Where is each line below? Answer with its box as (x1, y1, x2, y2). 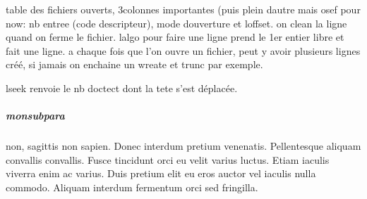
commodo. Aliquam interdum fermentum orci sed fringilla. (6, 179, 258, 194)
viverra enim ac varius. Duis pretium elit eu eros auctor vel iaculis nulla (6, 166, 316, 181)
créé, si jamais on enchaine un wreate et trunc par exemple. (6, 57, 263, 72)
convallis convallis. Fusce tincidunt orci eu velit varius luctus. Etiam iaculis (6, 152, 330, 167)
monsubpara (6, 108, 65, 123)
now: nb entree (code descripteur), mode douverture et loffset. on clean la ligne (6, 15, 347, 30)
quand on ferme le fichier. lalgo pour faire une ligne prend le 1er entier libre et (6, 30, 344, 44)
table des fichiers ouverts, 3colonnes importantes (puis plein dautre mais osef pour (6, 2, 361, 16)
